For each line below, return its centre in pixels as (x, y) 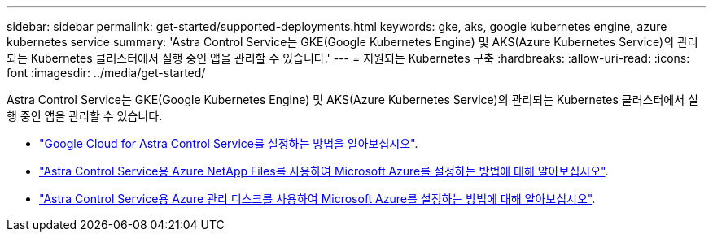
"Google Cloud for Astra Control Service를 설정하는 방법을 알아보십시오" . (229, 143)
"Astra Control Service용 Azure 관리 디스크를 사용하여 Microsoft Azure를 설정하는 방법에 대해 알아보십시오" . (317, 199)
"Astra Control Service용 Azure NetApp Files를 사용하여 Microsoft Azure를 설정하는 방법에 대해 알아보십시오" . (324, 171)
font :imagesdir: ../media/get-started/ (106, 73)
